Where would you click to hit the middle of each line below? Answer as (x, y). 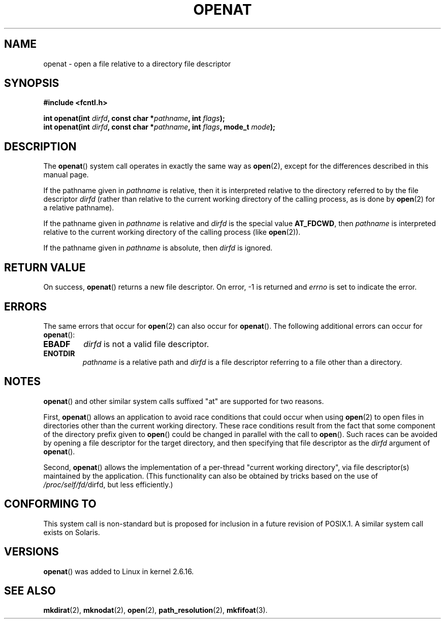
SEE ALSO (30, 590)
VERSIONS (31, 552)
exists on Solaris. (72, 532)
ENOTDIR (59, 353)
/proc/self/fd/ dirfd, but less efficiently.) (108, 484)
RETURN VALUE (45, 267)
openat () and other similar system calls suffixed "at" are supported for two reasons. (184, 401)
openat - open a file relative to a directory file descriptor (137, 64)
